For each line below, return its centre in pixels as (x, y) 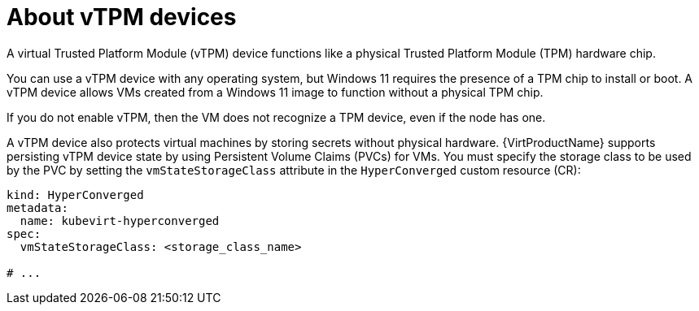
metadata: (37, 207)
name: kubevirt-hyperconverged (120, 220)
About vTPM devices (122, 17)
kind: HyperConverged (75, 194)
